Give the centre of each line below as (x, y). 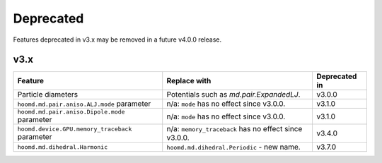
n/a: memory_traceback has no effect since (235, 129)
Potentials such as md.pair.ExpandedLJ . (233, 95)
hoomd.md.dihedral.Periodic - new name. (233, 147)
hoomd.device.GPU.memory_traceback (75, 129)
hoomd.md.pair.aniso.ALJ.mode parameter (84, 104)
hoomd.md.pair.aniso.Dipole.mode (71, 112)
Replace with (189, 81)
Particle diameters (48, 95)
